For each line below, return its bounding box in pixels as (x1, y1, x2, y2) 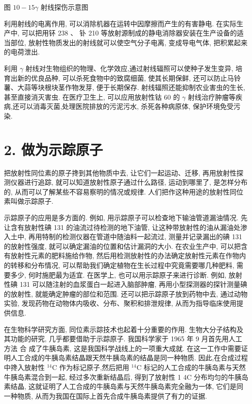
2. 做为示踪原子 (4, 139, 103, 159)
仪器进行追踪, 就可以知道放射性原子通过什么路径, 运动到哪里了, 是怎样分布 (10, 177, 248, 187)
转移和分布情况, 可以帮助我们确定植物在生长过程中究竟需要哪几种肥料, (10, 260, 235, 270)
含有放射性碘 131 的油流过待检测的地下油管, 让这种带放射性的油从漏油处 (10, 222, 240, 232)
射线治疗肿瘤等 (188, 91, 236, 102)
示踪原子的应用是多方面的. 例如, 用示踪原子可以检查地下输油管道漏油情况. (4, 212, 238, 223)
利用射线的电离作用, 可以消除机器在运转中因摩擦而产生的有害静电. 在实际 (4, 18, 237, 28)
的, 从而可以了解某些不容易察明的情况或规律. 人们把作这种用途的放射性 (4, 186, 230, 196)
